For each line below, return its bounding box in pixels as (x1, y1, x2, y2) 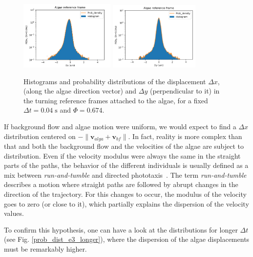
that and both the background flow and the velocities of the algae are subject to (4, 140, 244, 151)
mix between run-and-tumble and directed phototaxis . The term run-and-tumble (4, 169, 247, 180)
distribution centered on (4, 131, 76, 141)
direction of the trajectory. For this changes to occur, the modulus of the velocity (4, 188, 247, 199)
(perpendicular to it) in (149, 86, 220, 96)
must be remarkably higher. (4, 243, 87, 254)
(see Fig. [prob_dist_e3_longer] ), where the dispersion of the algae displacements (4, 234, 250, 244)
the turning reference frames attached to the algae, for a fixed (23, 95, 208, 105)
